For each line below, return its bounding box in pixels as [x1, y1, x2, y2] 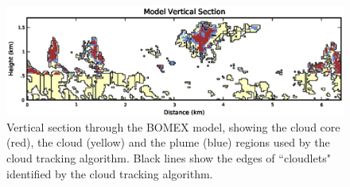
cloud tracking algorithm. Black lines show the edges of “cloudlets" [6, 150, 331, 166]
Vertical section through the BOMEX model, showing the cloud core [6, 118, 340, 135]
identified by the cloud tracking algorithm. [6, 165, 213, 181]
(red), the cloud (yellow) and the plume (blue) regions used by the [6, 134, 330, 151]
